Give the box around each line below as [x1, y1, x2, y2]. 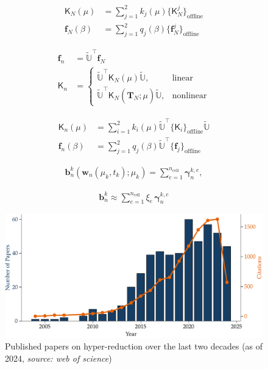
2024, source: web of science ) [5, 351, 112, 364]
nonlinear [172, 91, 207, 100]
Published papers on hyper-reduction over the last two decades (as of [5, 340, 263, 353]
